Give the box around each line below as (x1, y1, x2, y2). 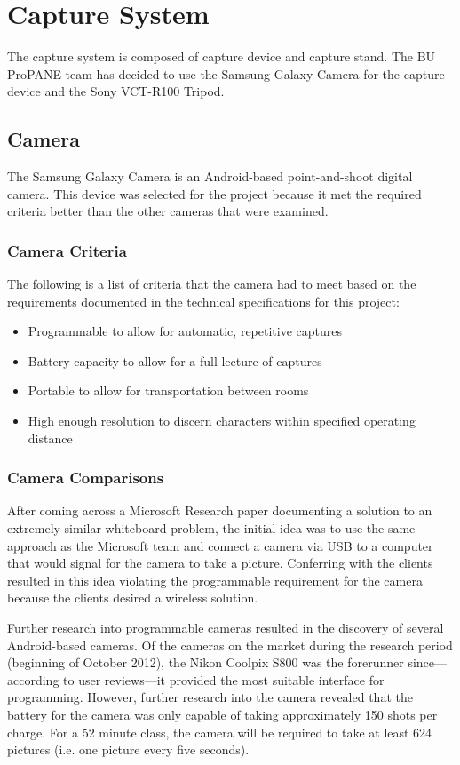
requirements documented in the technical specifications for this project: (7, 291, 400, 310)
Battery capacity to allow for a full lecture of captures (28, 351, 322, 370)
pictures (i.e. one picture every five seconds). (7, 740, 250, 759)
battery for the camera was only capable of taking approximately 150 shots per (7, 705, 438, 724)
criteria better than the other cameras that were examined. (7, 202, 329, 220)
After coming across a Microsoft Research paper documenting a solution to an (7, 501, 432, 520)
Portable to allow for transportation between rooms (28, 381, 309, 400)
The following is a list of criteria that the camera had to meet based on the (7, 275, 416, 293)
